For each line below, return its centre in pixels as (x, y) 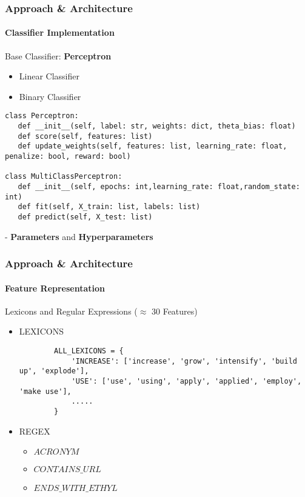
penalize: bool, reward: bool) (68, 157)
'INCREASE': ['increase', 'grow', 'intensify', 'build (184, 361)
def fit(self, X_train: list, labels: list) (109, 207)
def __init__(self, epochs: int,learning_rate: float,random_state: (159, 187)
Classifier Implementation (60, 32)
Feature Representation (55, 288)
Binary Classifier (50, 96)
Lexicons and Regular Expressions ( (71, 311)
